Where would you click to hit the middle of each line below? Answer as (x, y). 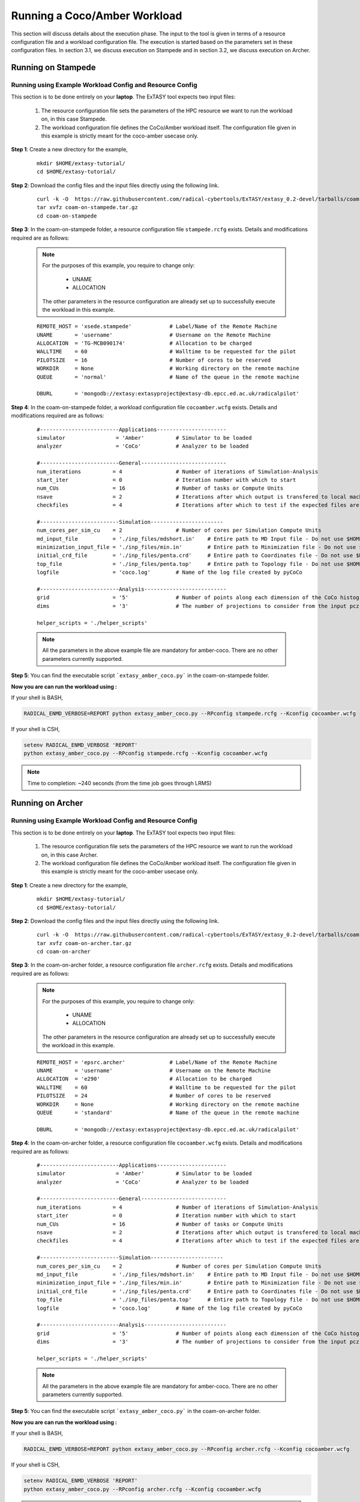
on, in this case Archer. (70, 855)
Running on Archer (47, 803)
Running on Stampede (53, 68)
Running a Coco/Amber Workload (97, 16)
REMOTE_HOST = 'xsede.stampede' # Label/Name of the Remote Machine (157, 327)
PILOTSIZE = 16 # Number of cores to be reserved (154, 360)
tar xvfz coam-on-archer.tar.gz (84, 943)
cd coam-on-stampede (67, 216)
